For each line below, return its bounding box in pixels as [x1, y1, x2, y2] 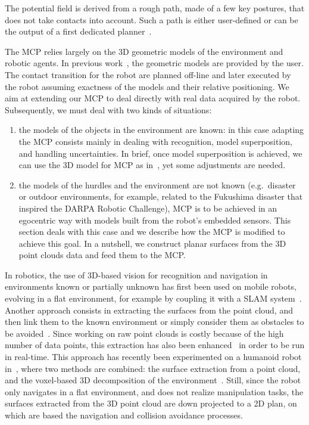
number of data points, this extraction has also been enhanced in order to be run [5, 339, 305, 351]
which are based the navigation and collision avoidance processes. [5, 409, 243, 421]
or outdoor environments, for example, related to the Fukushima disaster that [18, 190, 303, 203]
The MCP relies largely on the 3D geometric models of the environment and [5, 45, 283, 57]
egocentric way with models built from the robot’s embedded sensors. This [18, 213, 291, 226]
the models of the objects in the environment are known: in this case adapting [18, 123, 304, 136]
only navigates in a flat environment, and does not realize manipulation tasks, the [5, 385, 304, 398]
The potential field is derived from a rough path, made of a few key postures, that [5, 2, 305, 14]
